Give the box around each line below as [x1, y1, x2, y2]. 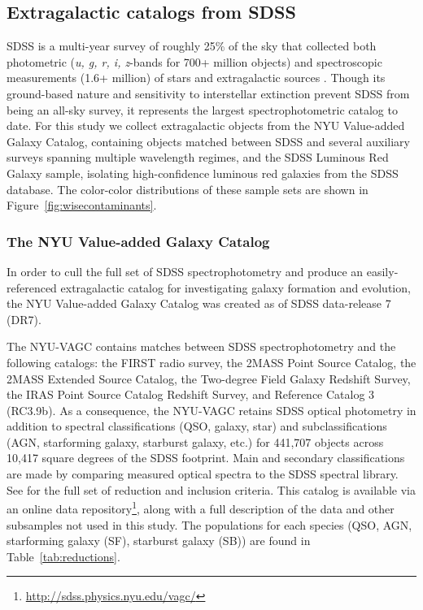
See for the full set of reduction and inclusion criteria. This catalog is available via [7, 481, 416, 498]
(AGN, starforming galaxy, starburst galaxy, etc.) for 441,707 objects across [7, 433, 384, 450]
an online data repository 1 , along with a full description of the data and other [7, 498, 395, 517]
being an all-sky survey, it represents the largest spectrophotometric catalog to [7, 101, 398, 118]
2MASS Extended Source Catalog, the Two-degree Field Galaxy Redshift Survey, [7, 370, 411, 387]
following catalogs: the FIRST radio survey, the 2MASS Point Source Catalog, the [7, 353, 416, 370]
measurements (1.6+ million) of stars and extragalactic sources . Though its [7, 69, 386, 86]
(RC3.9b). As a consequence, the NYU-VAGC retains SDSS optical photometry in [7, 401, 416, 418]
